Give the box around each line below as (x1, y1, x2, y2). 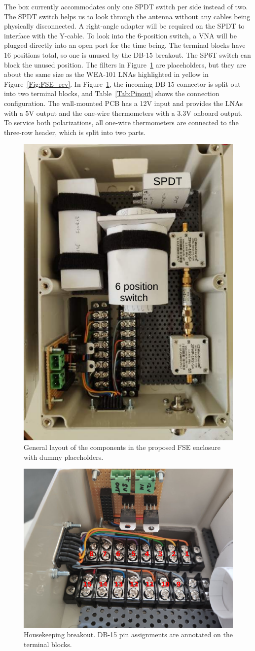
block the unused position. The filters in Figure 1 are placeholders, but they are (4, 59, 246, 69)
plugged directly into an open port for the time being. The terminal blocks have (4, 40, 246, 50)
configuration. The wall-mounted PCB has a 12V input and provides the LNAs (4, 98, 243, 108)
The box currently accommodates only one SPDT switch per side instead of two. (4, 1, 248, 11)
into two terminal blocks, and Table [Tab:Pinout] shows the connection (4, 88, 219, 99)
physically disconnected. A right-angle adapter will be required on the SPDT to (4, 21, 245, 31)
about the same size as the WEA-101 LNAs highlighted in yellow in (4, 69, 209, 79)
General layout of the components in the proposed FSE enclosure (24, 442, 221, 452)
